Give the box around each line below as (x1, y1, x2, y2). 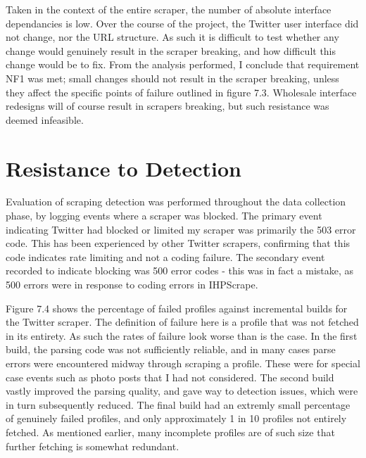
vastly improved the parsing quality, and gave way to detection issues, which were (6, 383, 358, 398)
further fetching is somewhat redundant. (6, 438, 179, 453)
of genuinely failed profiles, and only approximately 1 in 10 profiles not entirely (6, 411, 347, 426)
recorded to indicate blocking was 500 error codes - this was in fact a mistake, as (6, 263, 354, 278)
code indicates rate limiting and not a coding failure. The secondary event (6, 249, 325, 264)
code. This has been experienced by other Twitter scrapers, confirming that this (6, 236, 351, 250)
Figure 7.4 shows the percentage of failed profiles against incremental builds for (6, 300, 348, 315)
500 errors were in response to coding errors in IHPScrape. (6, 277, 258, 292)
